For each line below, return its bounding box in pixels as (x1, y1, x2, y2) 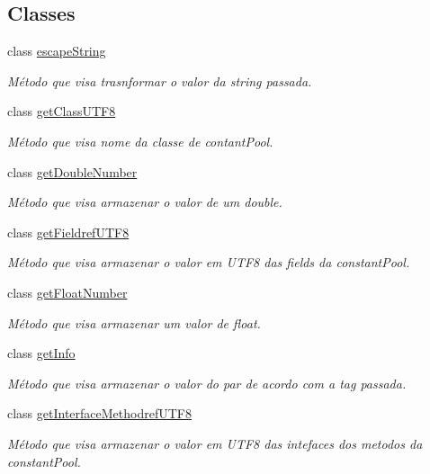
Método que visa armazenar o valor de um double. (7, 192, 282, 211)
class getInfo (7, 344, 76, 362)
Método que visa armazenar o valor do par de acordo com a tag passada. (7, 373, 407, 392)
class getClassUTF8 (7, 102, 116, 121)
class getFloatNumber (7, 282, 128, 301)
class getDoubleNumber (7, 162, 138, 181)
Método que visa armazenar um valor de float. (7, 313, 261, 332)
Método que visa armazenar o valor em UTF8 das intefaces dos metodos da (7, 434, 423, 452)
